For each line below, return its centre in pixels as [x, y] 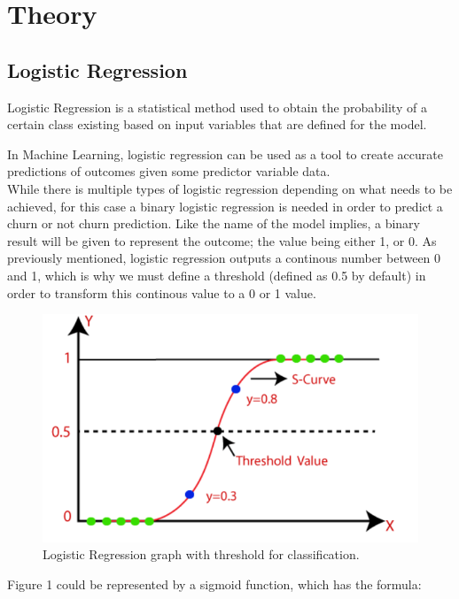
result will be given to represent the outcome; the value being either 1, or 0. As [222, 240]
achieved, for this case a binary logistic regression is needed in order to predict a [225, 206]
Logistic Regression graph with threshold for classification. [201, 554]
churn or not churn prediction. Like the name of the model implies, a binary [214, 223]
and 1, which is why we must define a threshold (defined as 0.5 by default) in [217, 275]
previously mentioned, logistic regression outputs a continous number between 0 [224, 258]
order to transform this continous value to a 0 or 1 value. [162, 292]
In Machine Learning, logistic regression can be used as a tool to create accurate [225, 154]
